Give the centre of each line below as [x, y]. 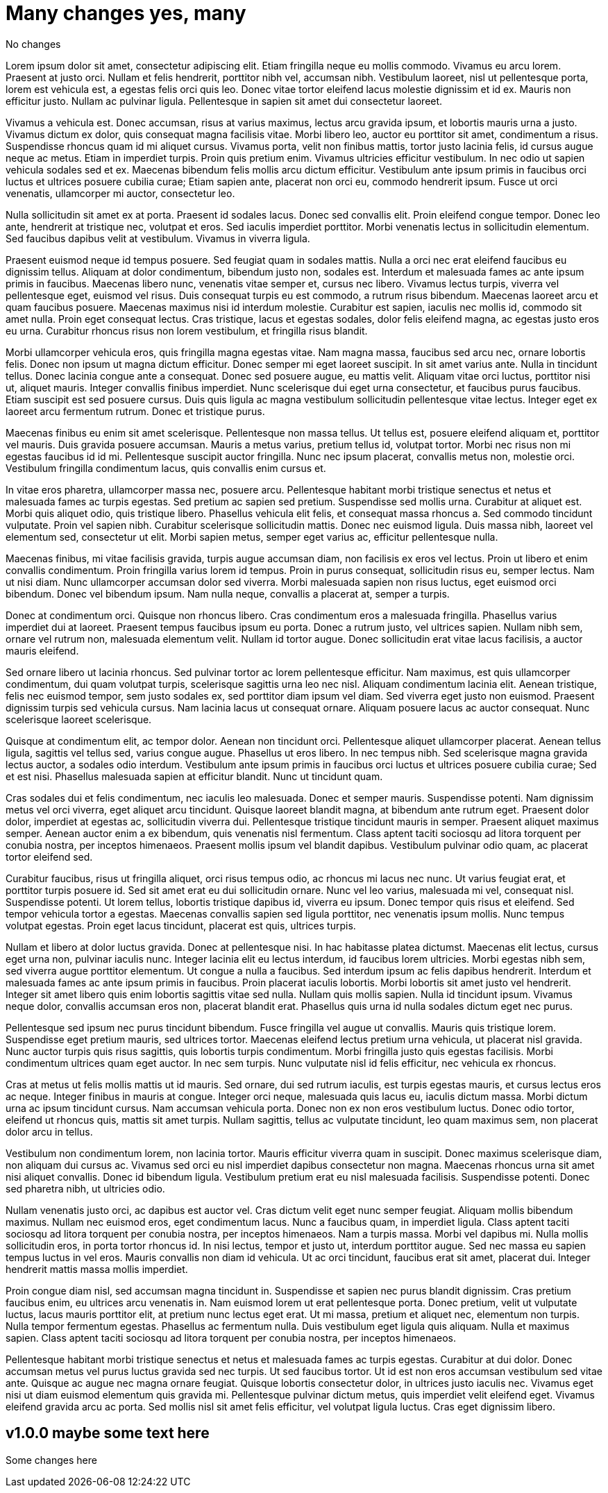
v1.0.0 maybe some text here [108, 1433]
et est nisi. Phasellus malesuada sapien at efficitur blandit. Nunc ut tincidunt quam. [194, 776]
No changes [33, 44]
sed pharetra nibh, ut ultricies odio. [85, 1188]
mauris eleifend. [42, 650]
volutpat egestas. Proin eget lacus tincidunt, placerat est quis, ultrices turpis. [181, 925]
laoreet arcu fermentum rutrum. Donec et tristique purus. [135, 411]
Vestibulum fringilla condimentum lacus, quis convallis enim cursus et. [166, 468]
